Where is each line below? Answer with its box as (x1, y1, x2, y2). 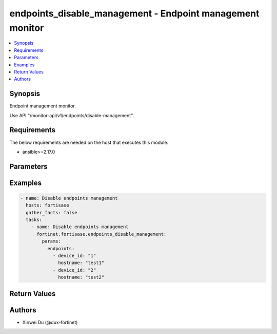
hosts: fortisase (26, 202, 69, 208)
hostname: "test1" (58, 260, 105, 266)
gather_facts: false (26, 210, 77, 215)
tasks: (26, 217, 43, 223)
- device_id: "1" (52, 253, 96, 259)
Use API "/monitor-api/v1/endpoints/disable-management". (9, 112, 134, 118)
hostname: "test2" (58, 274, 105, 280)
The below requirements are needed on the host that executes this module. (9, 139, 169, 145)
